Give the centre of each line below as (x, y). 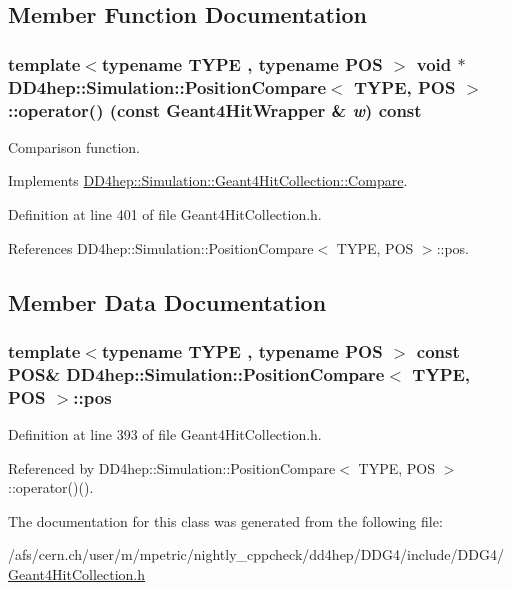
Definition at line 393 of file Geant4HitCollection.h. (165, 434)
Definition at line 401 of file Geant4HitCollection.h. (165, 214)
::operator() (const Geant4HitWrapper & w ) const (215, 109)
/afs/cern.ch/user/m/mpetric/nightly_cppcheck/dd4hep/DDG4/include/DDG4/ (256, 554)
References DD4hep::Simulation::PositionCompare (161, 247)
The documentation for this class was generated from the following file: (225, 520)
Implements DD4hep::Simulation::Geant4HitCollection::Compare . (208, 180)
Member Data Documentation (167, 301)
